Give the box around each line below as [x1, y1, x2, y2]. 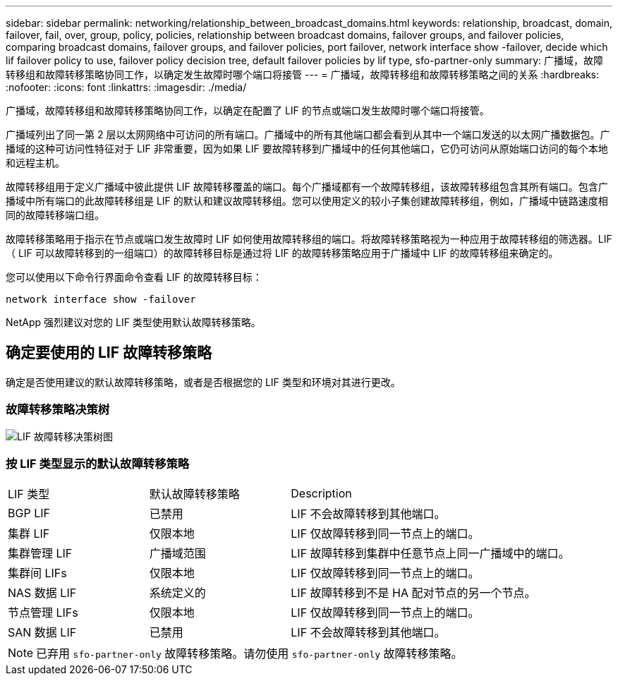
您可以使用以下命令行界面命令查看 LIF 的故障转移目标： [6, 271, 262, 283]
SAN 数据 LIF [8, 625, 77, 640]
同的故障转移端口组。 [6, 209, 104, 221]
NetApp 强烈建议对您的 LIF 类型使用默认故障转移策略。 [6, 316, 261, 328]
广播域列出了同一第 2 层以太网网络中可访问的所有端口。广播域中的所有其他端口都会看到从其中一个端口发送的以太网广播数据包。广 [6, 128, 610, 140]
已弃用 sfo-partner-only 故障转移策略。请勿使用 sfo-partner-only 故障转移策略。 [36, 646, 463, 661]
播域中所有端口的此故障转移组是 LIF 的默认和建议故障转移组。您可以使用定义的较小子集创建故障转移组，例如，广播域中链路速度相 [6, 195, 608, 207]
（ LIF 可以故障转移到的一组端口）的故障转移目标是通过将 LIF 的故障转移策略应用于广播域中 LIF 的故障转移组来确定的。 [6, 247, 559, 259]
